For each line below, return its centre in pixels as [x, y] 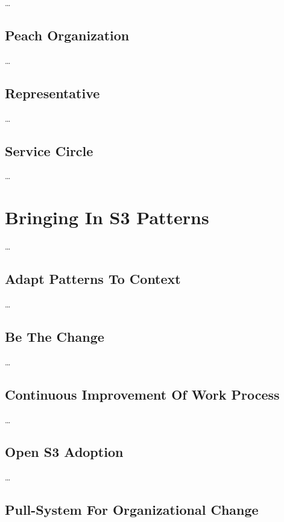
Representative [52, 93]
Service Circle [49, 150]
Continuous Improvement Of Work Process [142, 394]
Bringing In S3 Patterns [107, 217]
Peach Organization [67, 35]
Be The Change [55, 336]
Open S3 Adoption [64, 452]
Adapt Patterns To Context [93, 279]
